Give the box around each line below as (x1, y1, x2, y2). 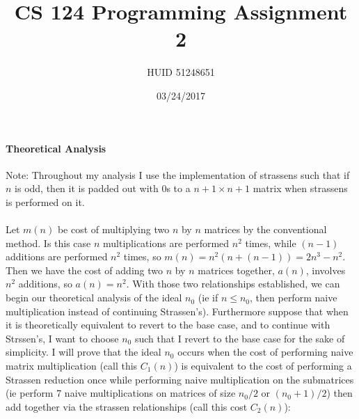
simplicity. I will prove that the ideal (6, 345, 161, 359)
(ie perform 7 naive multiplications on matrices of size (6, 386, 236, 400)
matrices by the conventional (204, 222, 327, 237)
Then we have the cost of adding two (6, 262, 163, 277)
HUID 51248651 (147, 65, 215, 79)
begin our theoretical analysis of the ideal (6, 290, 182, 305)
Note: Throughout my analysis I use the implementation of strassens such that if (6, 167, 350, 182)
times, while (245, 235, 296, 250)
